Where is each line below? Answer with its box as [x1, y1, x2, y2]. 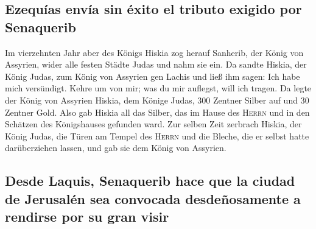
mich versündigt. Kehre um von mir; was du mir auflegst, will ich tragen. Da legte [5, 82, 312, 94]
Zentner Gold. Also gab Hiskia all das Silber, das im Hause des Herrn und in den [5, 105, 310, 118]
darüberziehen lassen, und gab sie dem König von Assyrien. [5, 141, 226, 154]
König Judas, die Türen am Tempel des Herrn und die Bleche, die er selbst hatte [5, 129, 309, 142]
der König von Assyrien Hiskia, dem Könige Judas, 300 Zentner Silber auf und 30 [5, 93, 309, 106]
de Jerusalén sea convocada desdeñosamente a [5, 189, 301, 208]
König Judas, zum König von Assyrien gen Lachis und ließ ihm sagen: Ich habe [5, 69, 300, 82]
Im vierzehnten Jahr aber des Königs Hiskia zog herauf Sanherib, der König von [5, 46, 304, 58]
